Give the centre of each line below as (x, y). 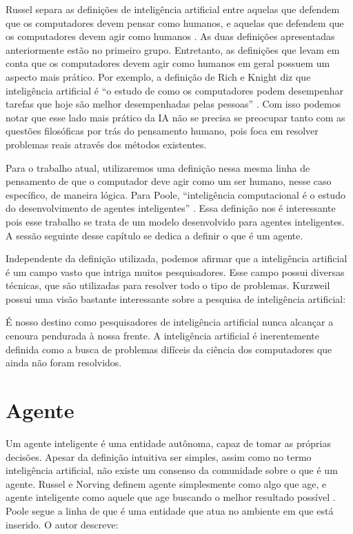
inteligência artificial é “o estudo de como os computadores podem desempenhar (174, 90)
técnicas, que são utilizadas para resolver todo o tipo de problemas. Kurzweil (168, 285)
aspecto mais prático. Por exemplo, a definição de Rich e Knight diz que (158, 76)
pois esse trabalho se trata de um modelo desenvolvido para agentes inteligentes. (175, 221)
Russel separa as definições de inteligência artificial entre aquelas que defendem (173, 9)
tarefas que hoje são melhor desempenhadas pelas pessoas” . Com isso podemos (173, 104)
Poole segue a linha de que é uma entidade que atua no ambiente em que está (170, 510)
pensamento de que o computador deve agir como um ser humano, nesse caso (169, 181)
